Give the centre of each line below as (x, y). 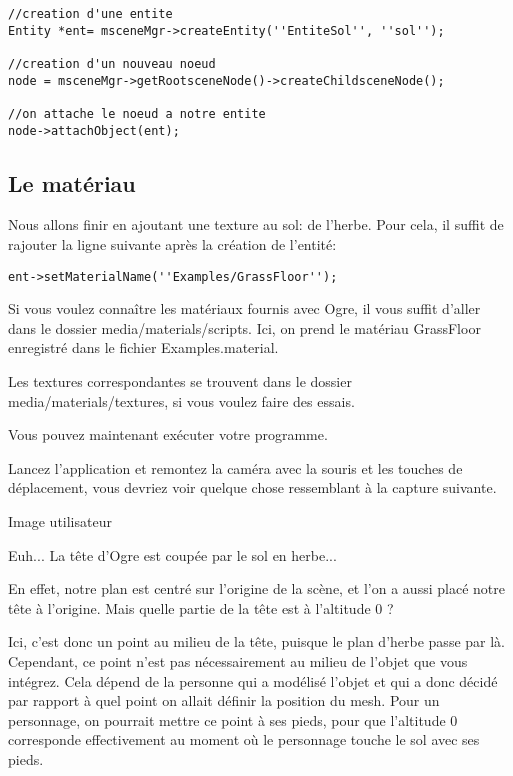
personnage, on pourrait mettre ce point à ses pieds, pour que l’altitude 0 (233, 719)
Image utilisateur (60, 521)
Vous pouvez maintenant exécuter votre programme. (168, 434)
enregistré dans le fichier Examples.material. (143, 347)
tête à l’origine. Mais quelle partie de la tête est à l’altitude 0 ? (201, 607)
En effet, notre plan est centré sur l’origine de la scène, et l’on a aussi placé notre (256, 588)
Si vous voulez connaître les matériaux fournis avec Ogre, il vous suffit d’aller (244, 308)
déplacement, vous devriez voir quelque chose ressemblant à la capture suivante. (252, 487)
